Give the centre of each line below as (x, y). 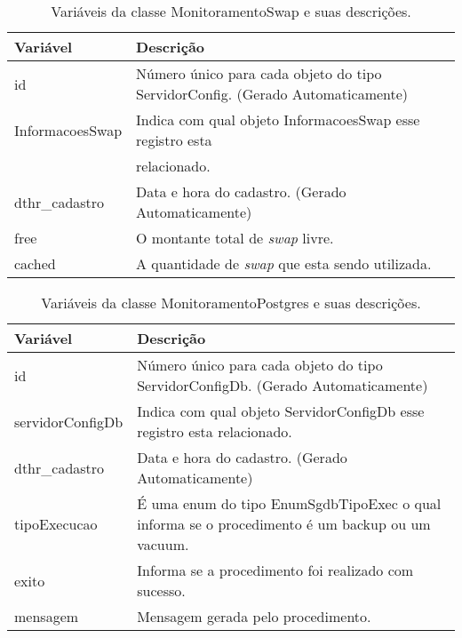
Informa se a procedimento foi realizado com (275, 570)
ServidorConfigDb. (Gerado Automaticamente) (283, 385)
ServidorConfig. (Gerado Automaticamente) (272, 94)
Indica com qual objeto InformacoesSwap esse (278, 120)
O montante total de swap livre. (235, 238)
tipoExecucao (56, 524)
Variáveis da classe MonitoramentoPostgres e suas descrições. (231, 303)
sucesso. (161, 590)
